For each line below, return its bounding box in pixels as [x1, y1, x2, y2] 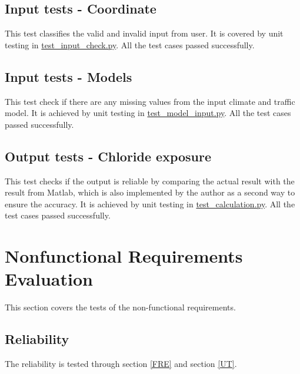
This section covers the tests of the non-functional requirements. [5, 301, 236, 313]
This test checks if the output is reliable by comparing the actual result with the [5, 174, 295, 187]
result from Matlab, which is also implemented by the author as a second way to [5, 186, 295, 198]
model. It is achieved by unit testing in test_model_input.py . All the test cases [5, 107, 291, 119]
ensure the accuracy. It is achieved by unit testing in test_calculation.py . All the [5, 197, 295, 210]
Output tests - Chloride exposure [5, 147, 212, 165]
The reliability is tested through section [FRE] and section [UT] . [5, 358, 237, 370]
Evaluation [5, 267, 93, 291]
